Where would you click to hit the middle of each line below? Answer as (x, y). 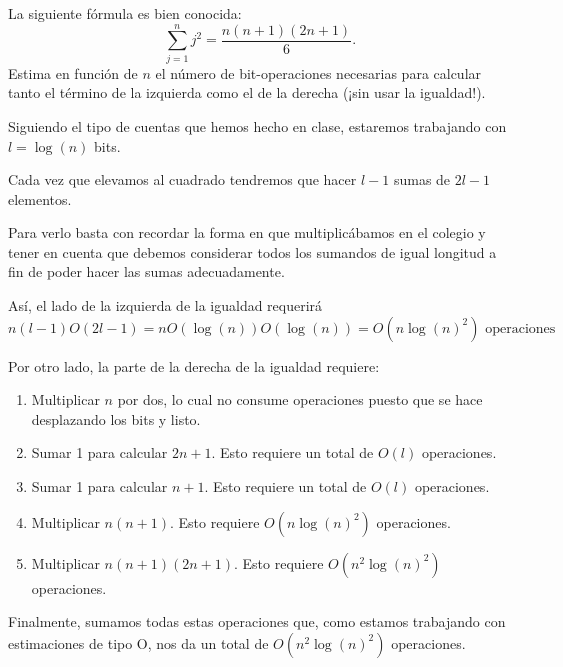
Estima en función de (73, 72)
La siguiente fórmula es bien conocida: (125, 13)
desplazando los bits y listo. (116, 418)
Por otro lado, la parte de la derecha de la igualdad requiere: (194, 365)
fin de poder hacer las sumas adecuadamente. (146, 271)
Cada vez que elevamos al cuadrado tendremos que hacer (182, 179)
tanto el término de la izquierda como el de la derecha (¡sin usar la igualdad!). (247, 92)
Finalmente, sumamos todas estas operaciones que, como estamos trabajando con (257, 621)
